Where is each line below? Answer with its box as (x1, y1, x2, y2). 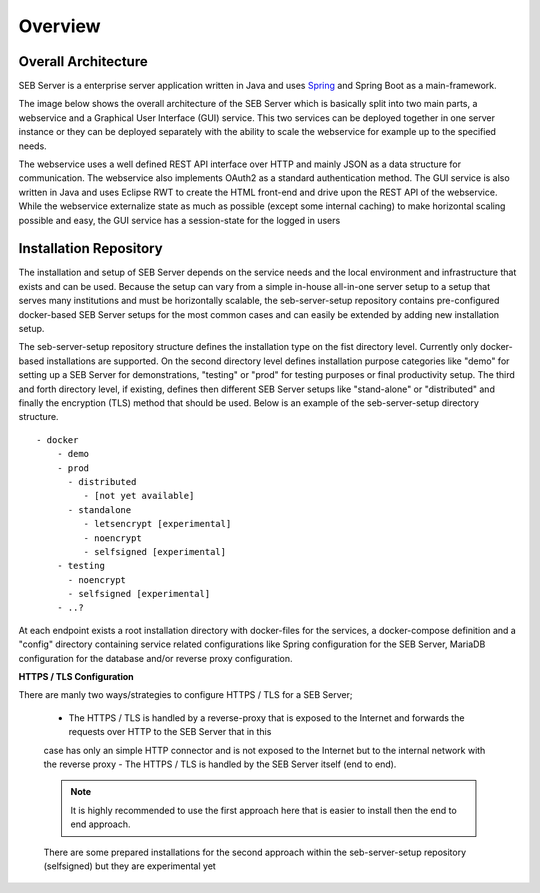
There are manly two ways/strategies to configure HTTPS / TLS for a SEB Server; (18, 689, 353, 701)
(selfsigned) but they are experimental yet (43, 860, 217, 872)
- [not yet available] (83, 490, 195, 502)
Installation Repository (18, 240, 164, 257)
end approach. (70, 818, 131, 830)
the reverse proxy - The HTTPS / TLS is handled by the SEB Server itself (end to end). (43, 758, 397, 770)
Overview (18, 15, 101, 37)
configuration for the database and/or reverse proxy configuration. (18, 652, 293, 664)
